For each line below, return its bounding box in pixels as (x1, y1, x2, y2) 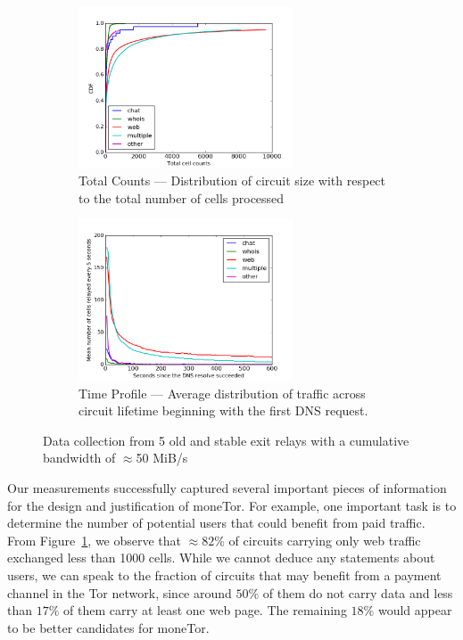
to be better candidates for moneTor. (7, 618, 210, 636)
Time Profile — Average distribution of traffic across (79, 383, 366, 402)
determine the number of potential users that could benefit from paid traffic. (7, 513, 426, 532)
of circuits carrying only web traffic (228, 530, 421, 549)
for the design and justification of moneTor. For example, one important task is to (7, 496, 457, 514)
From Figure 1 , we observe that (7, 530, 182, 549)
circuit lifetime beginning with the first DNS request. (79, 401, 368, 420)
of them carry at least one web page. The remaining (63, 601, 347, 619)
